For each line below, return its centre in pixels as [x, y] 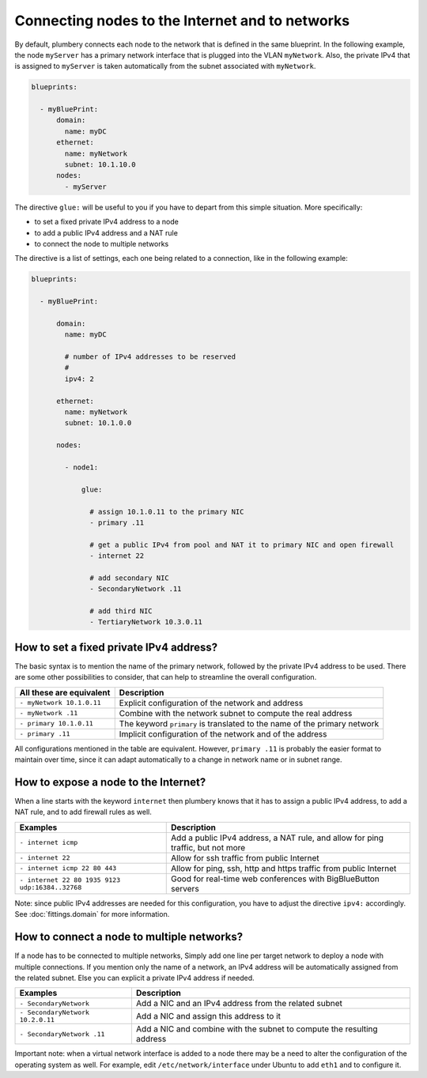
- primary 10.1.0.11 [57, 724]
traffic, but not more [208, 847]
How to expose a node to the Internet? [110, 782]
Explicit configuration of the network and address [211, 703]
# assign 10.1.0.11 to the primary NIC [167, 511]
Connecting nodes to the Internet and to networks [182, 21]
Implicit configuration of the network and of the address [223, 733]
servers [185, 888]
